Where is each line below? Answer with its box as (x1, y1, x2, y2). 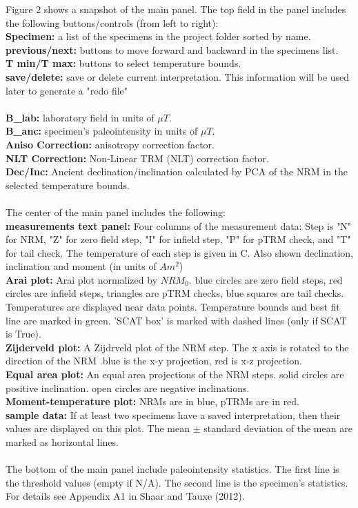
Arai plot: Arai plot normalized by (6, 272, 158, 286)
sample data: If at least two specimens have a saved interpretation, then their (6, 407, 341, 422)
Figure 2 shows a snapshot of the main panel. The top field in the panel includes (6, 2, 346, 16)
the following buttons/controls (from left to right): (6, 15, 219, 30)
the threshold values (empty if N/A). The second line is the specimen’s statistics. (6, 475, 348, 489)
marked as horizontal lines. (6, 435, 119, 449)
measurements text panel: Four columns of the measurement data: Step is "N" (6, 218, 352, 233)
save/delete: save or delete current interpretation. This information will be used (6, 69, 350, 84)
